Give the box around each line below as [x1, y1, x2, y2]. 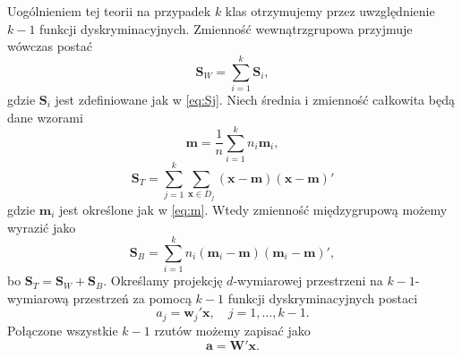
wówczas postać [7, 37, 93, 55]
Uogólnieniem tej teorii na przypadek [7, 2, 211, 20]
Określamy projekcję [110, 271, 223, 290]
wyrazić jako [7, 217, 76, 236]
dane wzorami [7, 107, 83, 126]
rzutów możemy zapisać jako [154, 320, 311, 339]
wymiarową [7, 288, 69, 307]
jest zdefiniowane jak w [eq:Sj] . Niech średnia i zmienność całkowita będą [55, 89, 455, 108]
